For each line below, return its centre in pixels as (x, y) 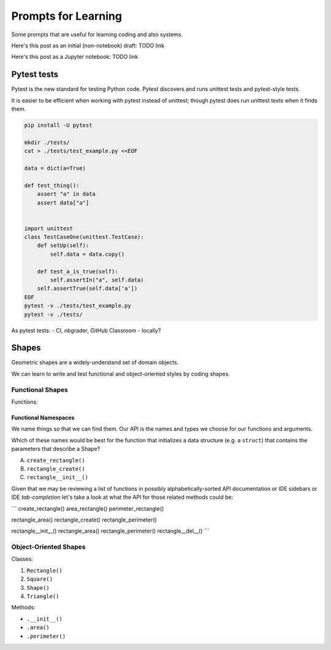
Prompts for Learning (67, 16)
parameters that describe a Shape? (56, 449)
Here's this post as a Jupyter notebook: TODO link (75, 57)
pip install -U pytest (58, 125)
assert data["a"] (63, 202)
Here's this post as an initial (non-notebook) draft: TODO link (88, 45)
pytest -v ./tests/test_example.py (78, 306)
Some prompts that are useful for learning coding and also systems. (97, 34)
